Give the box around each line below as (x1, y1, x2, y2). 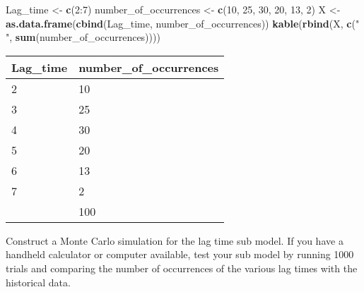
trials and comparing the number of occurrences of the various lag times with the (6, 260, 358, 275)
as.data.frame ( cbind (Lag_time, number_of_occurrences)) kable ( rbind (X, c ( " (6, 16, 360, 30)
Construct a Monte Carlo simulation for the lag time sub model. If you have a (6, 233, 344, 248)
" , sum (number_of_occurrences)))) (6, 30, 160, 44)
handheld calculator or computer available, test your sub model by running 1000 (6, 247, 354, 262)
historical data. (6, 274, 71, 289)
